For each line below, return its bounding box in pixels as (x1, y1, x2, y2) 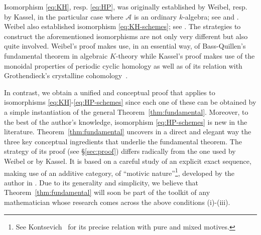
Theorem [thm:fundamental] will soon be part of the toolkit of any (4, 187, 210, 197)
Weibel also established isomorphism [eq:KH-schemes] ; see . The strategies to (4, 21, 241, 32)
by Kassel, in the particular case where (4, 11, 123, 22)
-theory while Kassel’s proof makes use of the (115, 50, 255, 61)
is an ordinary (134, 11, 177, 22)
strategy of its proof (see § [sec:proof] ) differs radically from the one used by (4, 146, 236, 156)
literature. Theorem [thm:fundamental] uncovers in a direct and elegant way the (4, 126, 251, 137)
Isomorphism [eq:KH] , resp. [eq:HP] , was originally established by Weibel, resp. (4, 2, 247, 12)
